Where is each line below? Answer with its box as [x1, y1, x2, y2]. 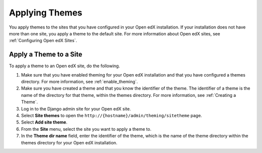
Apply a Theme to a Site [9, 50, 82, 59]
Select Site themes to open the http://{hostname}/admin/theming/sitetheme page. [21, 112, 202, 118]
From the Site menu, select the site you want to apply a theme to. [21, 126, 151, 132]
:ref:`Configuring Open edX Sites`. [9, 38, 77, 44]
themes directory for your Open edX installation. [21, 139, 117, 145]
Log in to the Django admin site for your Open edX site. [21, 106, 131, 111]
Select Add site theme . [21, 119, 67, 125]
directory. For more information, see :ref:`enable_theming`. [21, 79, 138, 85]
